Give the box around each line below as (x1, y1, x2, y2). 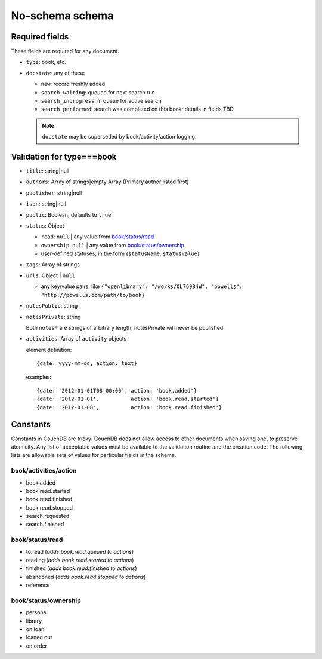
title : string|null (26, 167, 70, 174)
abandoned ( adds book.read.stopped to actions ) (26, 573, 146, 580)
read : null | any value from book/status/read (41, 233, 154, 240)
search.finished (26, 520, 64, 528)
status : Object (26, 222, 64, 229)
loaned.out (26, 634, 53, 641)
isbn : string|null (26, 200, 67, 207)
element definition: (26, 346, 72, 353)
